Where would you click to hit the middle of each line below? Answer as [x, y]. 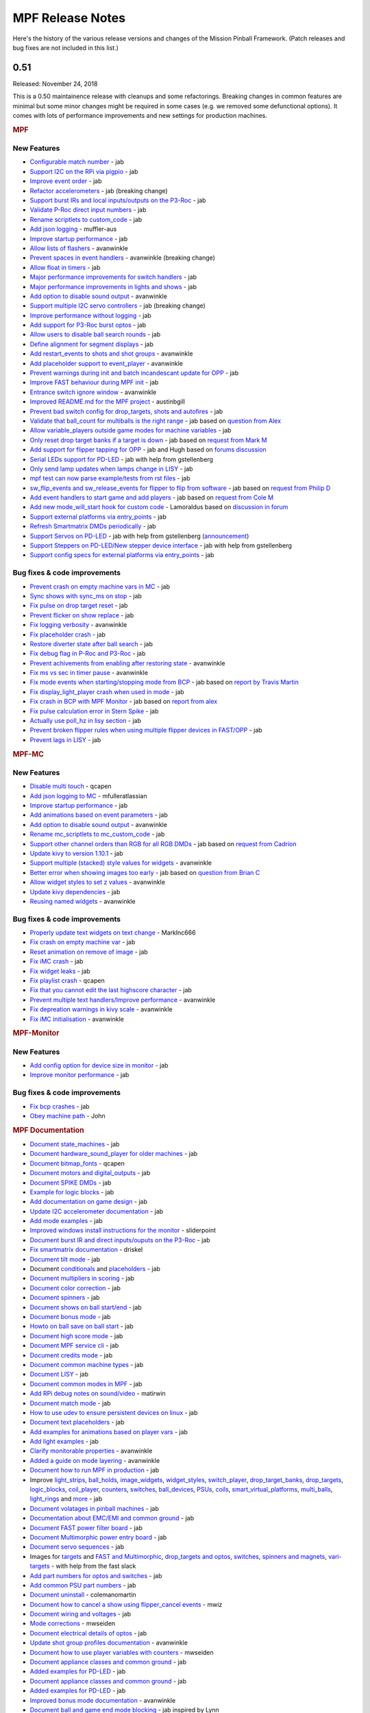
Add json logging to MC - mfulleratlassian [88, 796]
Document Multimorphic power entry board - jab [98, 1537]
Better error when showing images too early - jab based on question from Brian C [145, 872]
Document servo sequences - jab [77, 1547]
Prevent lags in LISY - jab [65, 739]
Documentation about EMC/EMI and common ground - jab [112, 1518]
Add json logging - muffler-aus [73, 229]
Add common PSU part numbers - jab [83, 1585]
